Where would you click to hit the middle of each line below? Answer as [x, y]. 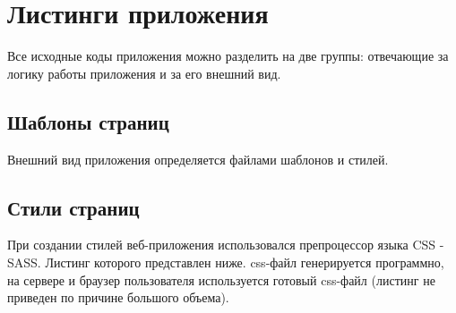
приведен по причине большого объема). [118, 297]
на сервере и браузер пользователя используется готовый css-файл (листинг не [221, 279]
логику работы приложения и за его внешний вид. [144, 73]
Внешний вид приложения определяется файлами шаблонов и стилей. [198, 159]
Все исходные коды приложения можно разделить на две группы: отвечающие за [228, 56]
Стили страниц [73, 207]
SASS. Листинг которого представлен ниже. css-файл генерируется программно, [226, 262]
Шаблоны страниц [88, 121]
